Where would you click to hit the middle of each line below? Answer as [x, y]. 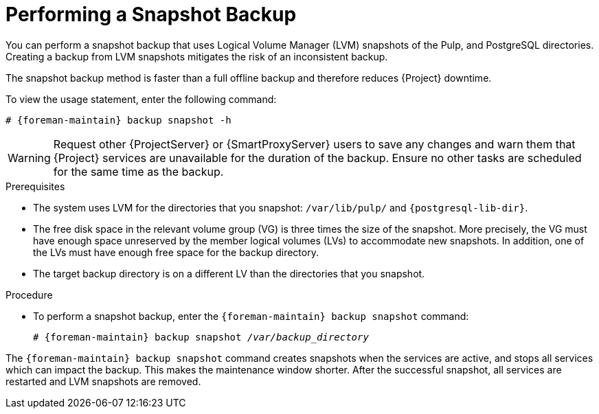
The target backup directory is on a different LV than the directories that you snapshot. [229, 273]
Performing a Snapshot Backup [151, 14]
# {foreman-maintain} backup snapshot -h [118, 120]
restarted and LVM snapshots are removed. [103, 381]
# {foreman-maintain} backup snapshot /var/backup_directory [201, 337]
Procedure [29, 295]
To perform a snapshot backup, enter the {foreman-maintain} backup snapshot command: [251, 316]
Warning [29, 158]
